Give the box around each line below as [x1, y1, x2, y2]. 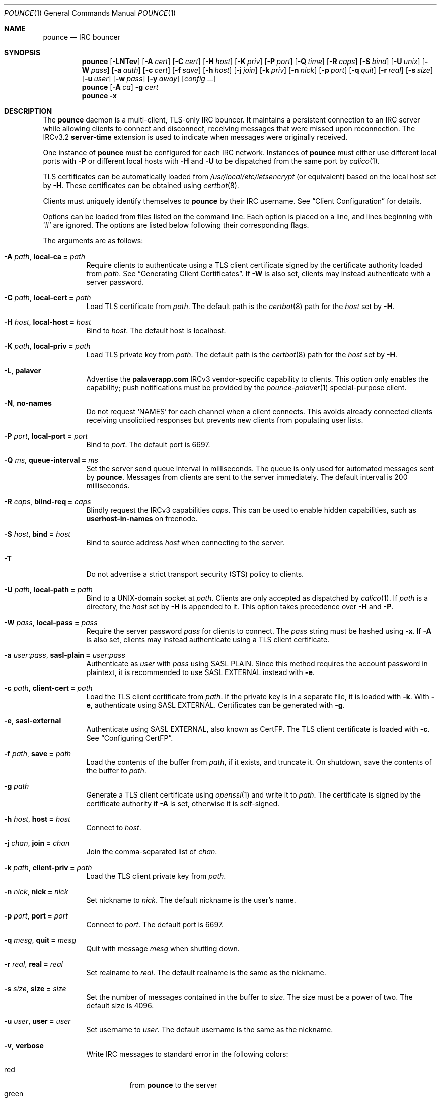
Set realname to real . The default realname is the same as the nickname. [86, 968, 326, 977]
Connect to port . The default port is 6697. [86, 920, 224, 929]
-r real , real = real [4, 960, 63, 968]
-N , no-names [4, 399, 52, 407]
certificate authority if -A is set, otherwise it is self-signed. [86, 799, 280, 808]
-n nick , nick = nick [4, 887, 68, 896]
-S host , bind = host [4, 530, 70, 538]
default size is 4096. [86, 1001, 154, 1010]
